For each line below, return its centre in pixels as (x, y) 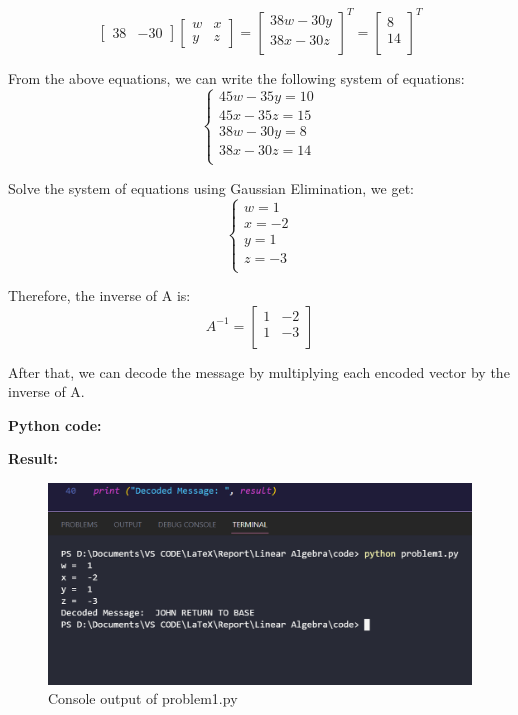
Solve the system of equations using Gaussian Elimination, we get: (211, 187)
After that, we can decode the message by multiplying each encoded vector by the (259, 371)
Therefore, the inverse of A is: (99, 295)
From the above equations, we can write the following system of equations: (236, 77)
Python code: (55, 424)
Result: (33, 458)
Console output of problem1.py (143, 698)
